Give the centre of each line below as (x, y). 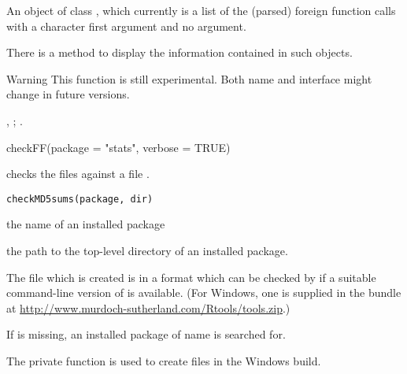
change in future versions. (68, 94)
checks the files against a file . (78, 174)
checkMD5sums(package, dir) (80, 199)
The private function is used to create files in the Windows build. (164, 360)
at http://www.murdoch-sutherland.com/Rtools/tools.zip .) (148, 307)
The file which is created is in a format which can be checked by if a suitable (191, 277)
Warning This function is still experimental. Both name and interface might (189, 78)
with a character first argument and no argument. (126, 26)
